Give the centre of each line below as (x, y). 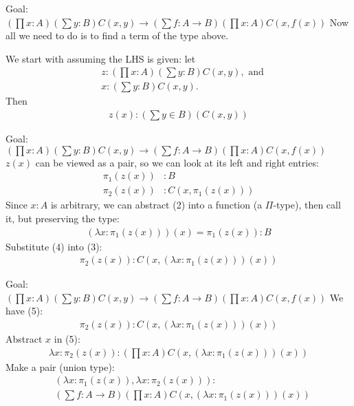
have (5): (24, 311)
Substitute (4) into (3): (54, 246)
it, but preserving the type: (63, 218)
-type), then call (307, 205)
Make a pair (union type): (60, 366)
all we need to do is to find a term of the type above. (117, 35)
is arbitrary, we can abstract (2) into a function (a (156, 205)
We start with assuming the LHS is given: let (101, 58)
